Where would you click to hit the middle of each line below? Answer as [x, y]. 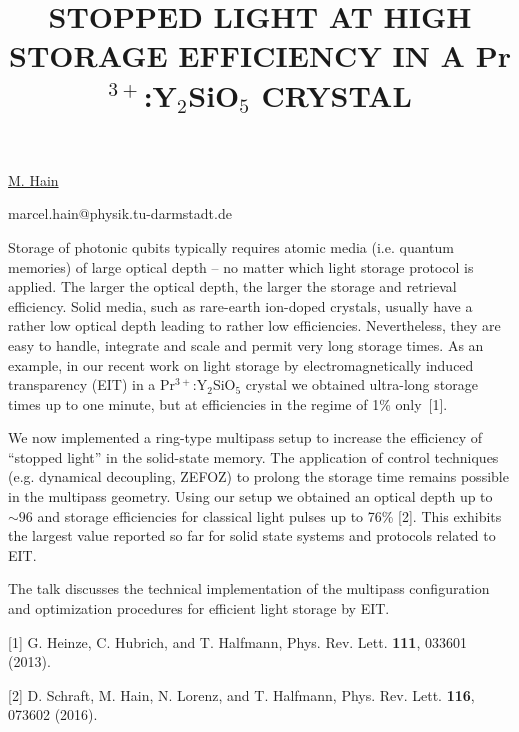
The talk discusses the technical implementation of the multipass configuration [249, 588]
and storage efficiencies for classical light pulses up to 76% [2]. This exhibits [269, 515]
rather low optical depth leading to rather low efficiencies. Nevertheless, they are [254, 325]
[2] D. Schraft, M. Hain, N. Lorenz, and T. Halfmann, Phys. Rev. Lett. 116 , [241, 694]
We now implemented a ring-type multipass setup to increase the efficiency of [245, 437]
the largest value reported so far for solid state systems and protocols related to [252, 535]
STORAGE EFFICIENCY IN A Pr [260, 55]
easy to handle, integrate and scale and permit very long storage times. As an [246, 344]
